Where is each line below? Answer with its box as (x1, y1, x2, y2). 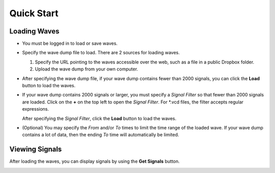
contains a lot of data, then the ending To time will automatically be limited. (22, 132, 179, 138)
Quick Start (9, 8, 59, 19)
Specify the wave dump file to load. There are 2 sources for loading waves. (22, 50, 180, 56)
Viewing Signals (9, 145, 62, 154)
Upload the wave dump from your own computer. (35, 66, 139, 72)
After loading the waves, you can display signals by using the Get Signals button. (9, 158, 180, 164)
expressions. (22, 106, 49, 112)
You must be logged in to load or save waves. (22, 41, 118, 47)
